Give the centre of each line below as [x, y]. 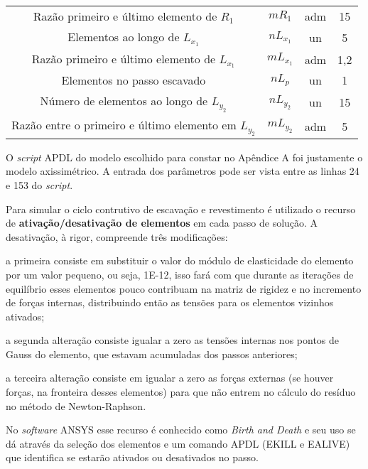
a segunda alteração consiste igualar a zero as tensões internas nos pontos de [173, 340]
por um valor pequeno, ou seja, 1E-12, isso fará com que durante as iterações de [180, 274]
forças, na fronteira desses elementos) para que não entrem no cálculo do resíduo [181, 392]
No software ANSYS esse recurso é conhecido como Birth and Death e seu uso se [181, 430]
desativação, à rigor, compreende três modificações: [117, 236]
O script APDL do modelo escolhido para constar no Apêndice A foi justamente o [184, 157]
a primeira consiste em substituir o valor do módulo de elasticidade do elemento [180, 260]
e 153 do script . [39, 184]
